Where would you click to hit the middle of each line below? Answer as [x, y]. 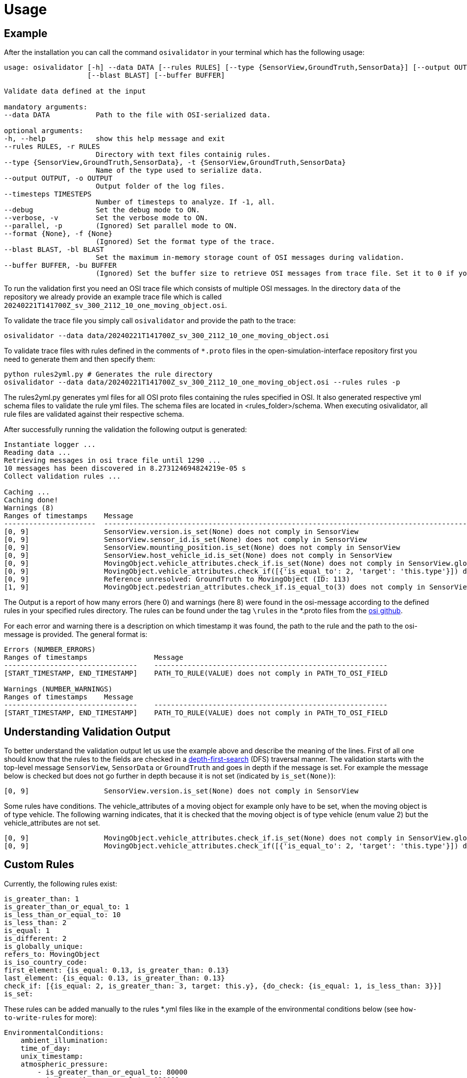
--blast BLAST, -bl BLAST [54, 250]
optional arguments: [44, 131]
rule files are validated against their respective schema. [94, 414]
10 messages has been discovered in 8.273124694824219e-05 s [125, 468]
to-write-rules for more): [50, 1017]
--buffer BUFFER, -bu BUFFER [60, 266]
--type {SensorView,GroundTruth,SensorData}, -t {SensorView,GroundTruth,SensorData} [175, 163]
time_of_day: [46, 1048]
